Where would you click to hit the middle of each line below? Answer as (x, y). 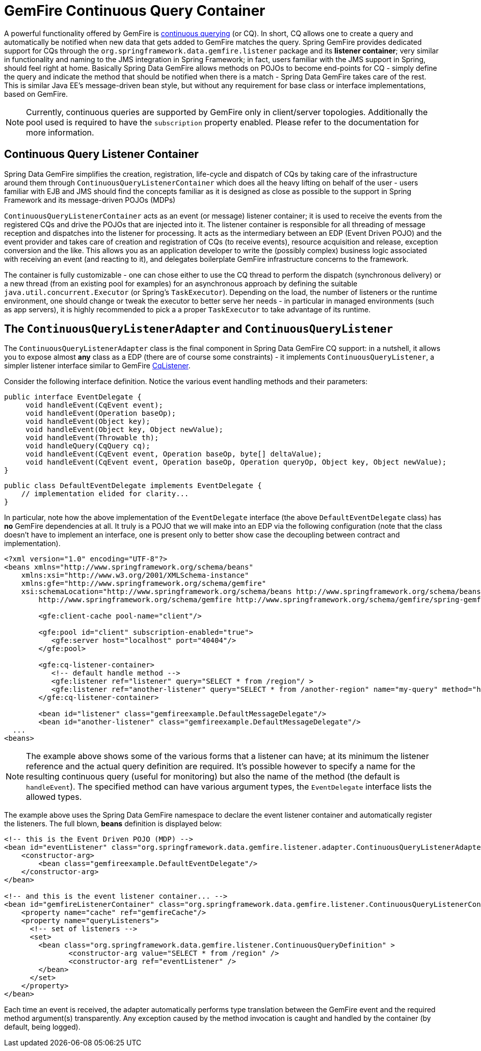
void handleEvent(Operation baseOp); (101, 413)
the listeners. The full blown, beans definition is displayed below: (113, 824)
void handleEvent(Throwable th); (92, 438)
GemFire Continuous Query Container (135, 11)
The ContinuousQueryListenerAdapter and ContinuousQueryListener (199, 329)
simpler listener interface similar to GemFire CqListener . (97, 366)
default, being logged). (42, 1027)
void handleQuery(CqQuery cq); (88, 446)
